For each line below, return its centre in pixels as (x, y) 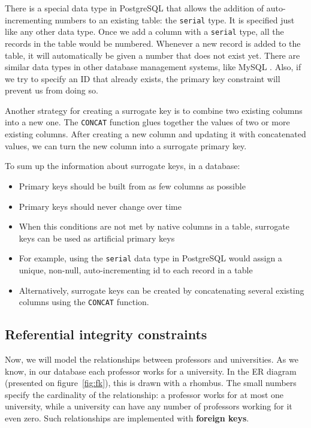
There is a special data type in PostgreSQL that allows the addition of (135, 8)
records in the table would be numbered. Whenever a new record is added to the (153, 43)
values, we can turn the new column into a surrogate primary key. (126, 145)
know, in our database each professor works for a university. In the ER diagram (151, 371)
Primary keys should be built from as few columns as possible (132, 186)
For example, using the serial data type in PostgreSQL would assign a (150, 258)
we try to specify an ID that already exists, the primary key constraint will (143, 78)
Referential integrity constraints (106, 334)
